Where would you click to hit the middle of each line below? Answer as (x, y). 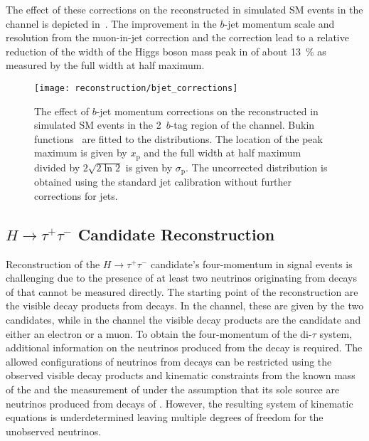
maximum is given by (81, 153)
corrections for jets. (76, 195)
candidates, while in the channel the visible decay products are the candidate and (183, 320)
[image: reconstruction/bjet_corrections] (136, 88)
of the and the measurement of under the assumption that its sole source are (173, 389)
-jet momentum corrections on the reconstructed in (207, 111)
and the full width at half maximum (223, 153)
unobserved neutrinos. (54, 431)
